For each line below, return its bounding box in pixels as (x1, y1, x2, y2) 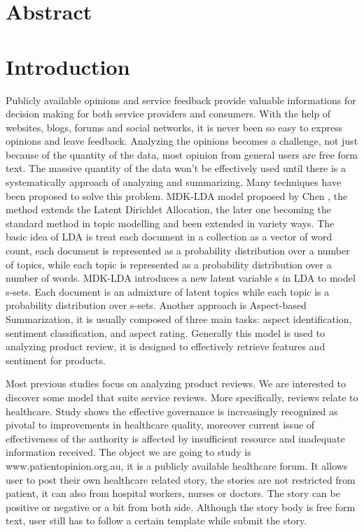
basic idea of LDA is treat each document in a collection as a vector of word (6, 229, 332, 244)
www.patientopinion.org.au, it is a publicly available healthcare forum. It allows (6, 458, 348, 473)
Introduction (6, 52, 130, 80)
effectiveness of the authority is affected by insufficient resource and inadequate (6, 431, 345, 445)
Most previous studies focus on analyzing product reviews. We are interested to (6, 376, 346, 391)
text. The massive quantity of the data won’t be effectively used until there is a (6, 161, 346, 175)
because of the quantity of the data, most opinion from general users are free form (6, 147, 358, 161)
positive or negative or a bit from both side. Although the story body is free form (6, 499, 356, 514)
